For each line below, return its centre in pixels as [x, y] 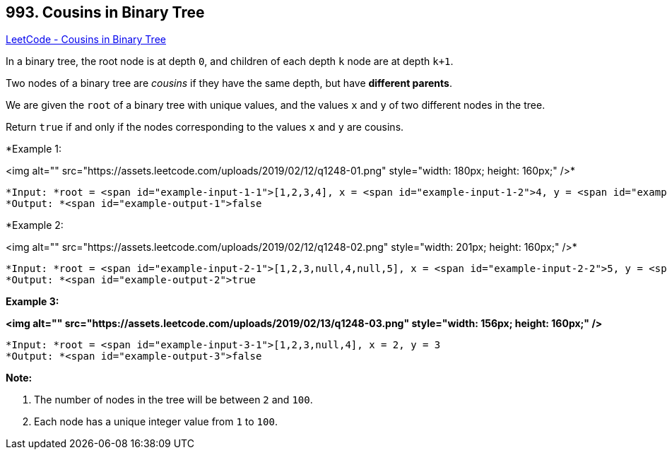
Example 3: [33, 302]
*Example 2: [35, 225]
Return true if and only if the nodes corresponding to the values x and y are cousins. [205, 127]
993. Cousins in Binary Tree [105, 12]
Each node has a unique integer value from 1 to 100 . [156, 422]
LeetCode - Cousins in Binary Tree [86, 40]
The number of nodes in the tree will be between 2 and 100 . [173, 400]
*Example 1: [34, 149]
